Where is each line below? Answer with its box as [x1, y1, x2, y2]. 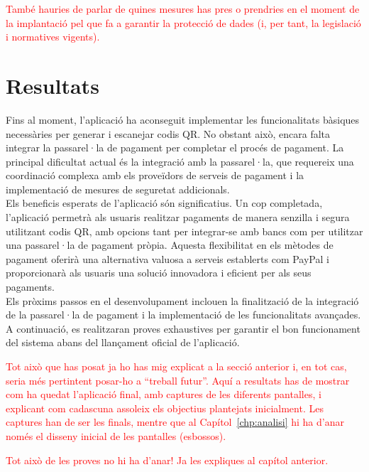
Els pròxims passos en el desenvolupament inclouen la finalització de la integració [6, 293, 359, 308]
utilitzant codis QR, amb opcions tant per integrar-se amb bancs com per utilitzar [6, 223, 363, 238]
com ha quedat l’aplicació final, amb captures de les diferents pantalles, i [6, 387, 321, 402]
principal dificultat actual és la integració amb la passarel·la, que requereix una [6, 154, 354, 168]
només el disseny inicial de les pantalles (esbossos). [6, 428, 226, 443]
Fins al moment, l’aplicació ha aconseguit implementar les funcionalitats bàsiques [6, 112, 360, 127]
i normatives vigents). [6, 29, 100, 44]
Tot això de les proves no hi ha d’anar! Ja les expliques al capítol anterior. [6, 452, 329, 467]
